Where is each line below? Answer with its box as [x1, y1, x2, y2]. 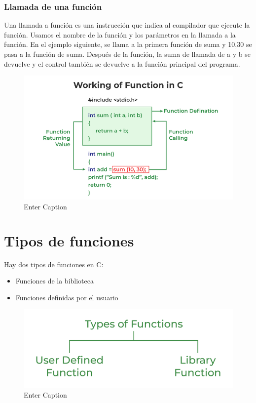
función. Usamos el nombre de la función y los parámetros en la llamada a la [4, 29, 236, 40]
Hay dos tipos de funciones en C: [4, 259, 104, 269]
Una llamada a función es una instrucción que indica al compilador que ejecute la [4, 20, 250, 30]
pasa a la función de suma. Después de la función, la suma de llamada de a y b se [4, 49, 251, 59]
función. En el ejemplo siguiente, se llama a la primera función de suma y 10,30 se [4, 39, 252, 49]
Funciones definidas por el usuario [15, 292, 118, 302]
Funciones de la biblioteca [15, 276, 94, 286]
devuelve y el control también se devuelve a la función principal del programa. [4, 58, 240, 69]
